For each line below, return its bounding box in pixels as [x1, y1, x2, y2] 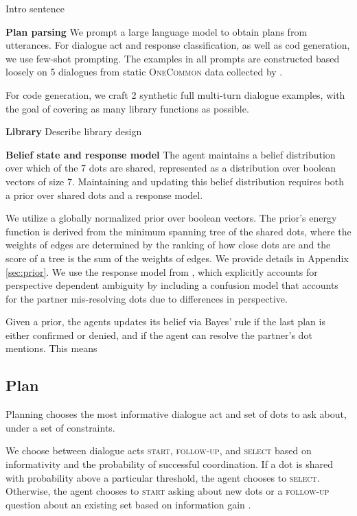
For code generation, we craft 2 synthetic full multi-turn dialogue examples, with [5, 87, 345, 102]
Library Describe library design [5, 124, 142, 139]
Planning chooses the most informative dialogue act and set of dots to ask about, [5, 407, 347, 421]
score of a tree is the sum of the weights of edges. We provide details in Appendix [5, 250, 349, 265]
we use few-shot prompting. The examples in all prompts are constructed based [5, 51, 340, 65]
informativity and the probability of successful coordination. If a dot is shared [5, 457, 333, 471]
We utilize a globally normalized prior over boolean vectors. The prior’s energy [5, 211, 337, 225]
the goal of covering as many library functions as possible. [5, 101, 249, 115]
